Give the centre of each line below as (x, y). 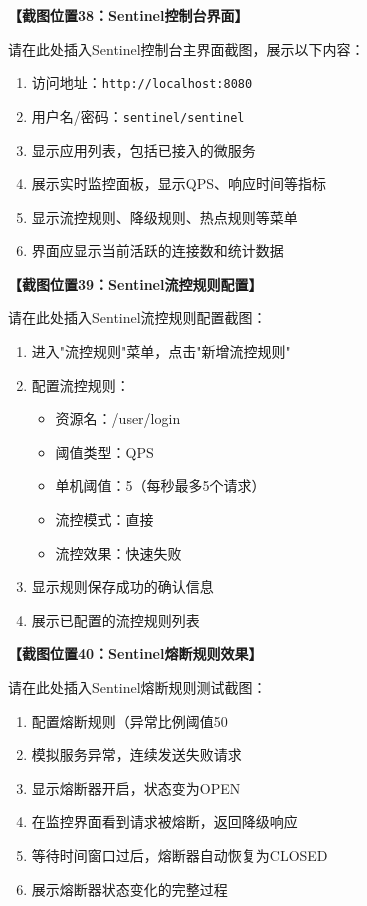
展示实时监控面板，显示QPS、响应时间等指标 (179, 183)
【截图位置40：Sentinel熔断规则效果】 (135, 653)
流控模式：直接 (104, 519)
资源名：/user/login (118, 418)
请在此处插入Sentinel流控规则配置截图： (137, 317)
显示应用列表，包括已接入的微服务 (143, 149)
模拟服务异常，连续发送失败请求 (136, 754)
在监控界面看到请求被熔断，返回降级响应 (164, 821)
